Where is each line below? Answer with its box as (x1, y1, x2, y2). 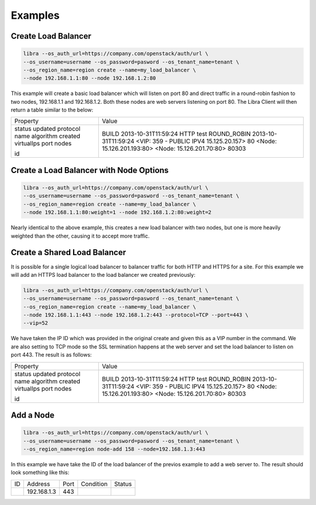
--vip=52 (23, 320, 49, 327)
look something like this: (11, 469, 70, 476)
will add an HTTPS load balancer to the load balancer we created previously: (11, 271, 195, 278)
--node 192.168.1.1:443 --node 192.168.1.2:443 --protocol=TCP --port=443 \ (23, 311, 249, 318)
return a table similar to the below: (11, 106, 94, 114)
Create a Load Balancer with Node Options (11, 165, 169, 175)
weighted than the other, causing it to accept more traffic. (11, 232, 150, 239)
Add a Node (11, 411, 55, 421)
